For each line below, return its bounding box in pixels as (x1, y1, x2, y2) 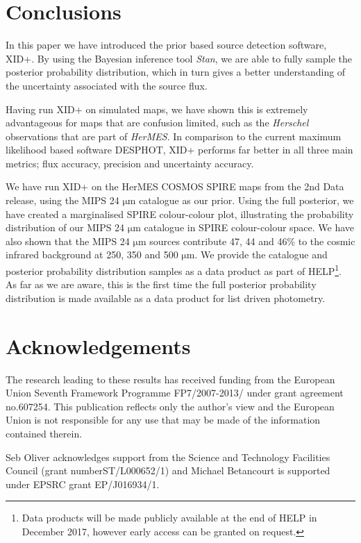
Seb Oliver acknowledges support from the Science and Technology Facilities (6, 449, 330, 464)
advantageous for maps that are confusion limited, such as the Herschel (6, 115, 309, 130)
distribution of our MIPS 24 (6, 220, 125, 235)
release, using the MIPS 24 (6, 193, 119, 208)
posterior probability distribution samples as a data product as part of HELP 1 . (6, 262, 342, 278)
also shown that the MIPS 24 (6, 233, 130, 248)
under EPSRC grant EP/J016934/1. (6, 476, 160, 491)
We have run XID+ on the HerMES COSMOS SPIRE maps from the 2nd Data (6, 179, 344, 194)
